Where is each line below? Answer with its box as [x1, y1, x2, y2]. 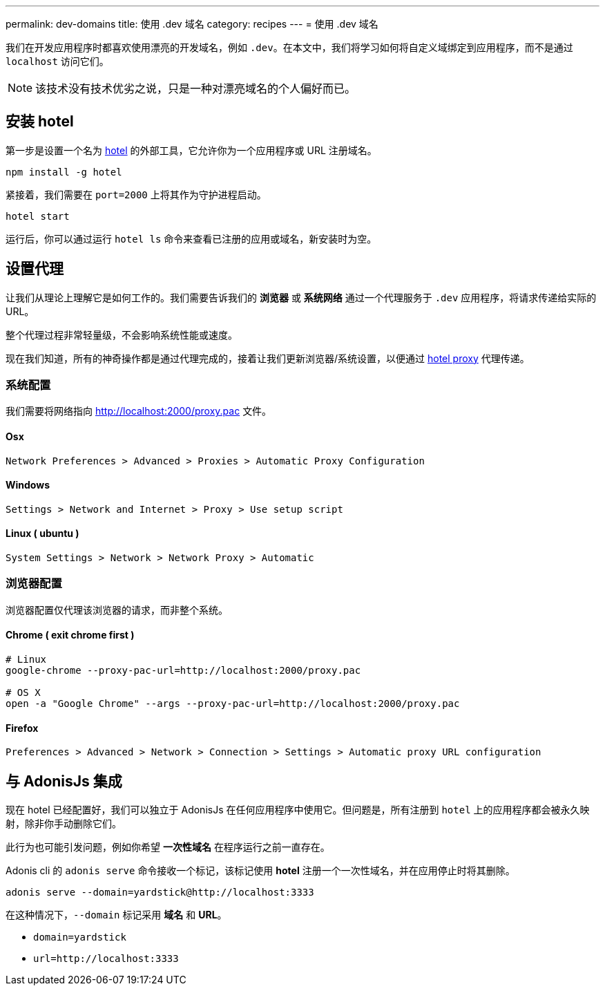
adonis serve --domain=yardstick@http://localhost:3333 [6, 887, 314, 898]
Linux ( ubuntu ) [6, 527, 79, 540]
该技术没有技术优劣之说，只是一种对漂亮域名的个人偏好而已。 [35, 82, 356, 95]
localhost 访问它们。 [6, 55, 109, 67]
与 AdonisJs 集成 [6, 772, 122, 790]
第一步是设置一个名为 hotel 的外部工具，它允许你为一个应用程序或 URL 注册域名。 [6, 144, 377, 156]
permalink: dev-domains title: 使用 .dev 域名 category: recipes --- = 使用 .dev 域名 [6, 18, 378, 30]
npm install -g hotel [6, 166, 122, 178]
